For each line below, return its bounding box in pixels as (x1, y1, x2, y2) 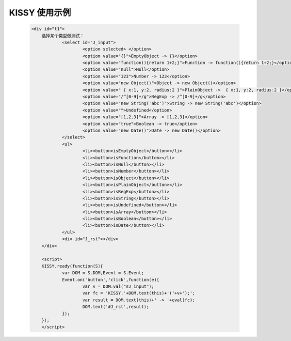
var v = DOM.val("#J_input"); (82, 283, 155, 289)
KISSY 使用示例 (9, 7, 71, 18)
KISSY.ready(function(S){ (41, 263, 103, 269)
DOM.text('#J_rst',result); (82, 304, 149, 310)
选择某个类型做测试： (41, 33, 84, 38)
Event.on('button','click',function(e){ (62, 277, 160, 282)
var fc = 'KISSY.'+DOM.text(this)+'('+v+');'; (82, 291, 195, 296)
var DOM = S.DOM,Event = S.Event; (62, 270, 144, 276)
